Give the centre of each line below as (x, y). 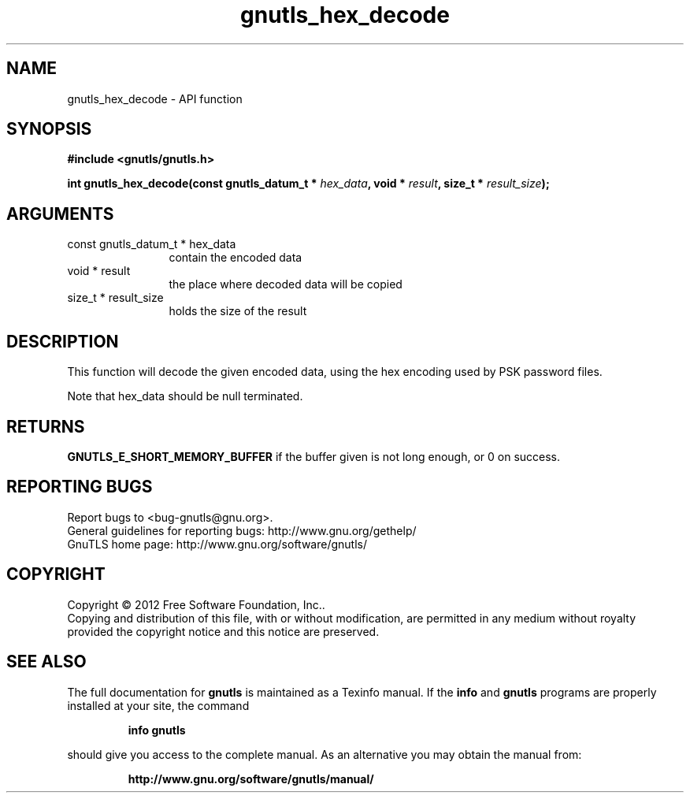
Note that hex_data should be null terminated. (185, 396)
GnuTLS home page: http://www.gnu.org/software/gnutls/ (217, 544)
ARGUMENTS (60, 214)
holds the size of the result (238, 311)
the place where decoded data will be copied (286, 284)
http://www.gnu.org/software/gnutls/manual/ (251, 779)
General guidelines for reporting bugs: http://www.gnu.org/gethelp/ (242, 530)
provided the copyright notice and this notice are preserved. (223, 631)
